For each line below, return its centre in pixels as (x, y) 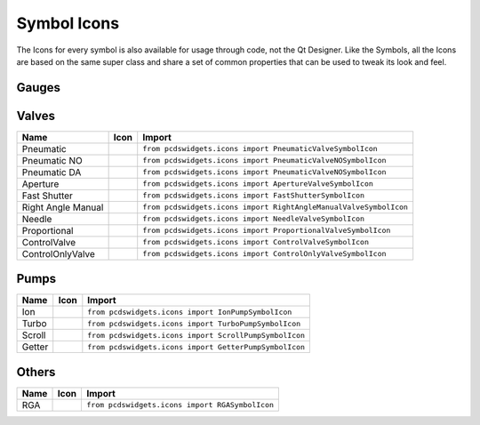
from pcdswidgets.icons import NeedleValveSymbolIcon (253, 219)
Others (36, 372)
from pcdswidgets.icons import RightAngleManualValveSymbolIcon (276, 208)
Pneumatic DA (52, 172)
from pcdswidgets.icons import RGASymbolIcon (180, 405)
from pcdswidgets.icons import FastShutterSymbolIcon (253, 196)
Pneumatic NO (52, 160)
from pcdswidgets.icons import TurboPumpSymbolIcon (194, 323)
